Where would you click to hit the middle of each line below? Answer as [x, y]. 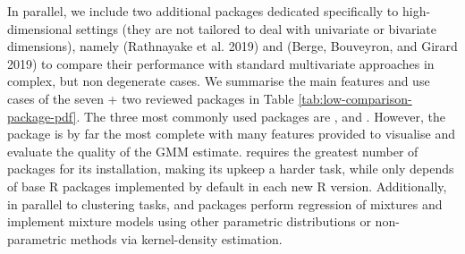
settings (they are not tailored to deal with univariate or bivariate [256, 28]
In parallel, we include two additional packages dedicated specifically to [203, 11]
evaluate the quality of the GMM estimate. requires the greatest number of [213, 151]
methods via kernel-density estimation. [176, 238]
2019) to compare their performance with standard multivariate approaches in [221, 63]
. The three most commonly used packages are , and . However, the [261, 116]
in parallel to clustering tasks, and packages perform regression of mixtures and [225, 203]
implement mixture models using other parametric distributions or [189, 221]
